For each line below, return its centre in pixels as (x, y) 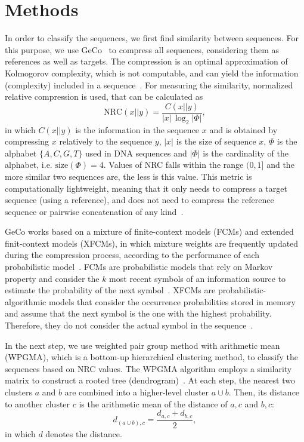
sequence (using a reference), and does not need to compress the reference (139, 200)
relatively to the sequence (106, 141)
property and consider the (52, 278)
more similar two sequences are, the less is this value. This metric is (128, 176)
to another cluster (38, 403)
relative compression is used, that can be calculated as (104, 96)
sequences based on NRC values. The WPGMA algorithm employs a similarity (148, 368)
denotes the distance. (84, 433)
